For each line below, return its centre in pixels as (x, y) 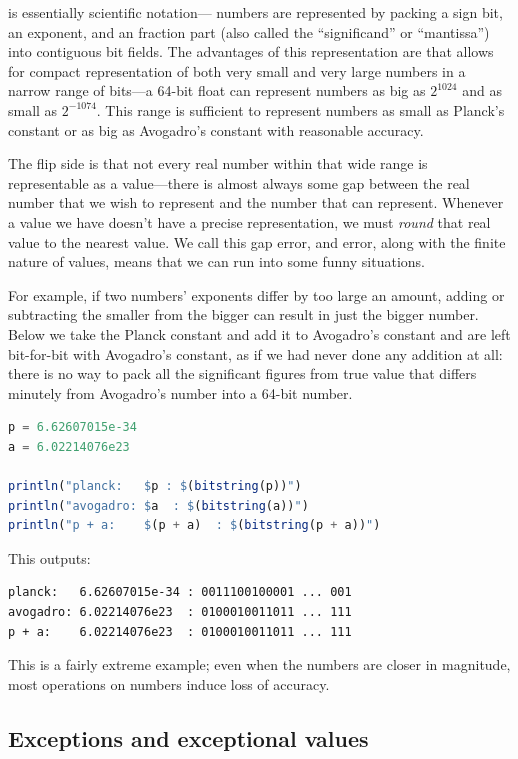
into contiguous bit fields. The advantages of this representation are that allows (251, 51)
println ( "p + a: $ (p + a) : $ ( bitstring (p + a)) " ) (194, 525)
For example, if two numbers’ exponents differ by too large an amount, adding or (256, 294)
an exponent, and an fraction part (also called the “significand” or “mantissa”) (249, 31)
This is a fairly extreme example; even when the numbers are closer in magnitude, (259, 664)
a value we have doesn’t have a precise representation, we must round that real (249, 221)
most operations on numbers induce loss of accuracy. (169, 683)
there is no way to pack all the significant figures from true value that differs (242, 373)
